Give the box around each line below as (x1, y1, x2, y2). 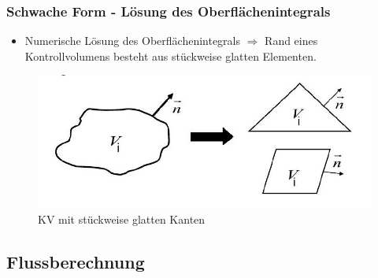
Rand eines (265, 32, 318, 49)
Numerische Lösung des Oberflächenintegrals (24, 32, 241, 49)
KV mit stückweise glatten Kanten (38, 210, 206, 227)
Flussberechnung (6, 249, 145, 273)
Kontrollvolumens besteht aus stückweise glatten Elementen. (24, 47, 317, 64)
